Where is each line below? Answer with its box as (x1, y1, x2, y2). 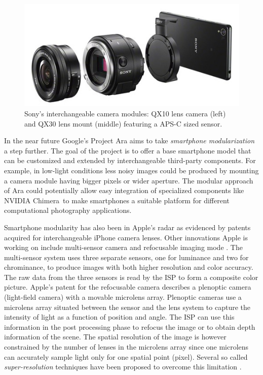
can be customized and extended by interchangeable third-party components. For (4, 155, 256, 166)
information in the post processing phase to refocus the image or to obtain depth (4, 321, 255, 332)
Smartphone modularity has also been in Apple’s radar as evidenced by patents (4, 222, 251, 232)
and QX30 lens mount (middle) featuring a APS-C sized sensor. (24, 118, 222, 129)
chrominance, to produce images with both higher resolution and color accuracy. (4, 262, 253, 272)
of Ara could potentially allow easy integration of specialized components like (4, 185, 244, 196)
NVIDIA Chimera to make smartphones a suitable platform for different (4, 195, 230, 205)
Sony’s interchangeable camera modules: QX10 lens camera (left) (24, 108, 226, 118)
